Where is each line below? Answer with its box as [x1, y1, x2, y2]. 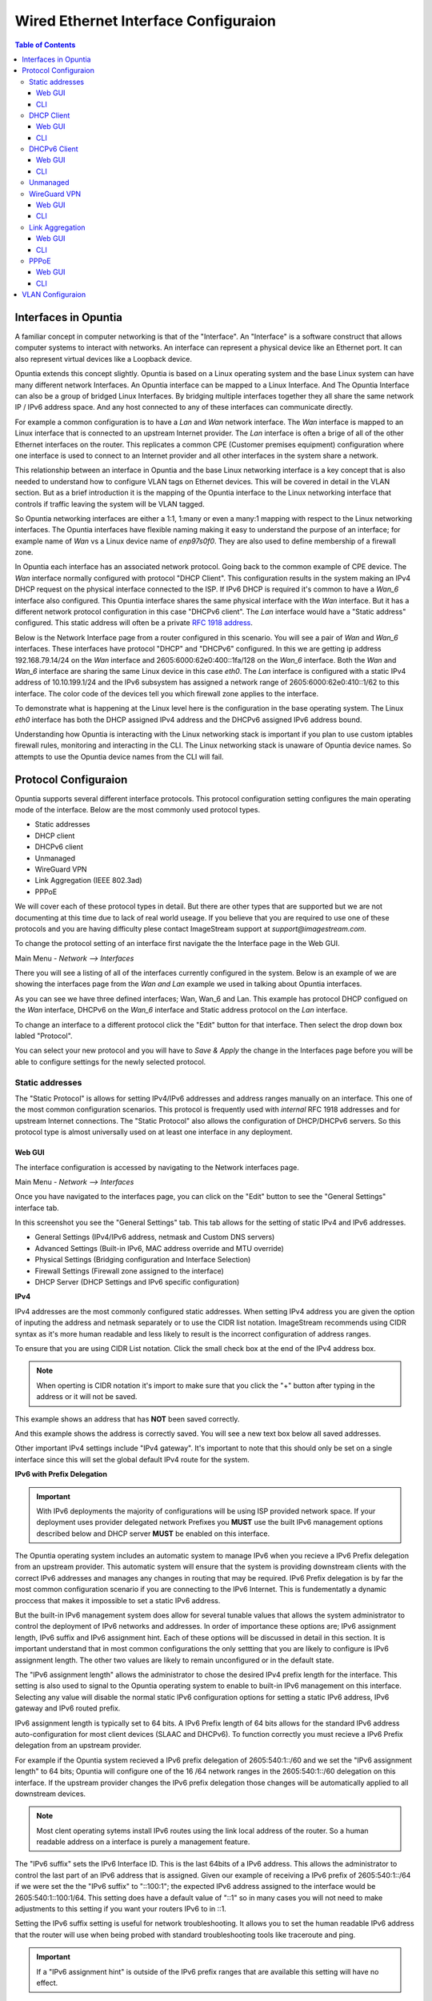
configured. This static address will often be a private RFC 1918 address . [14, 618, 254, 628]
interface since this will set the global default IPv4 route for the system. [14, 1454, 250, 1464]
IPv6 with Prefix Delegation [14, 1470, 108, 1479]
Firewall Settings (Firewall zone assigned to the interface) [34, 1265, 224, 1276]
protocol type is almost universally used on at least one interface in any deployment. [14, 1127, 293, 1137]
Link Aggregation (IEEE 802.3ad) [34, 876, 143, 885]
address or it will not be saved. [36, 1392, 138, 1402]
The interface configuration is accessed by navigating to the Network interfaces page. [14, 1162, 299, 1172]
